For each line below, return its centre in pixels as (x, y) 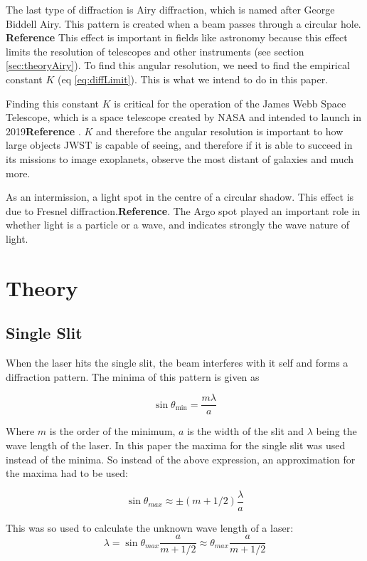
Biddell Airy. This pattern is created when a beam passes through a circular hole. (183, 23)
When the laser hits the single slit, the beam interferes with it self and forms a (177, 363)
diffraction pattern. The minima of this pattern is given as (133, 376)
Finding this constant (53, 103)
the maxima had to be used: (67, 473)
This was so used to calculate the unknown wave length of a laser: (150, 527)
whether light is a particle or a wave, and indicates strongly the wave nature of (178, 225)
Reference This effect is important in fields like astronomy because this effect (177, 37)
